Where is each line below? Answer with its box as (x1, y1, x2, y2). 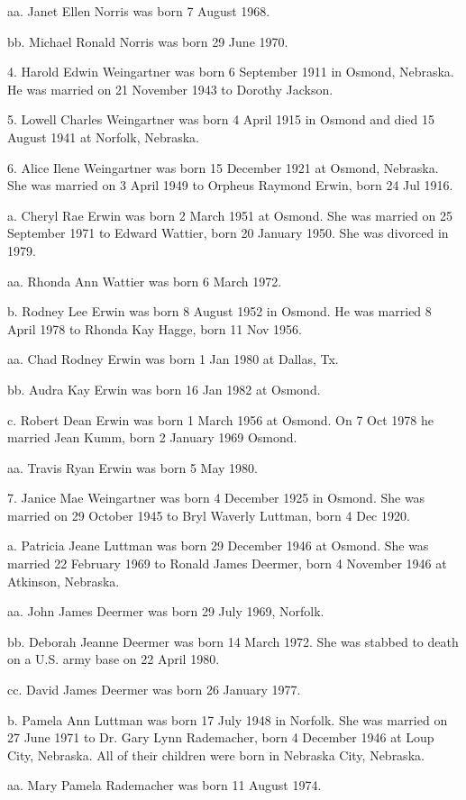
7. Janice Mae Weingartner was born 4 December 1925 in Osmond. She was (7, 488, 425, 507)
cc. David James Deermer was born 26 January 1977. (7, 680, 301, 699)
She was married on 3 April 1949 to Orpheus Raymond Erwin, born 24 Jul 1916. (7, 176, 453, 195)
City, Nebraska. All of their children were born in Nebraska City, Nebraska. (7, 745, 425, 764)
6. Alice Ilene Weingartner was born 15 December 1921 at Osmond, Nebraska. (7, 158, 439, 177)
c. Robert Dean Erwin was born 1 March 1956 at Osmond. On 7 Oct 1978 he (7, 410, 434, 429)
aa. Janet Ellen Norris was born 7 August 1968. (7, 2, 270, 20)
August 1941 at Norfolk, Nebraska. (7, 127, 199, 146)
